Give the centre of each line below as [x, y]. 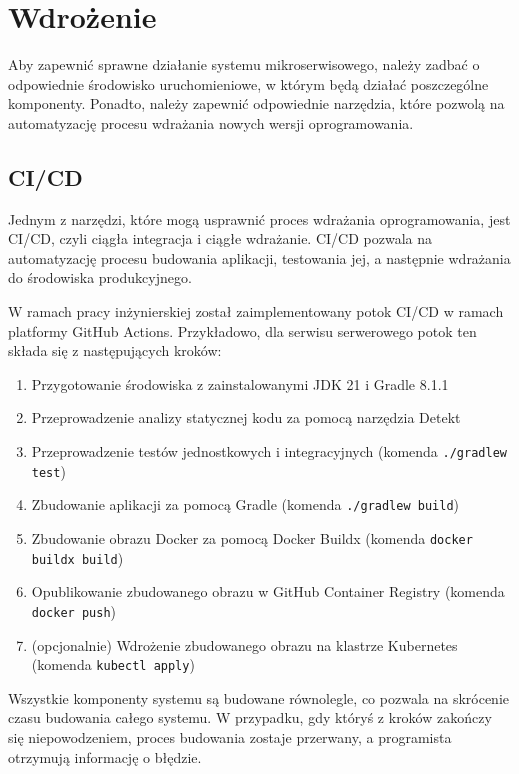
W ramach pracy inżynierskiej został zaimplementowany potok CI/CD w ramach [256, 311]
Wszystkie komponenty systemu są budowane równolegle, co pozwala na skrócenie [258, 697]
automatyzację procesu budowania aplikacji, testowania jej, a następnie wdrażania [259, 257]
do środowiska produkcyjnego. [100, 277]
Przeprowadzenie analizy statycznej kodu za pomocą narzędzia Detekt [246, 417]
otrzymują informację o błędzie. [105, 756]
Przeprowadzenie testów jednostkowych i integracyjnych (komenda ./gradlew [269, 451]
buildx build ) [77, 557]
